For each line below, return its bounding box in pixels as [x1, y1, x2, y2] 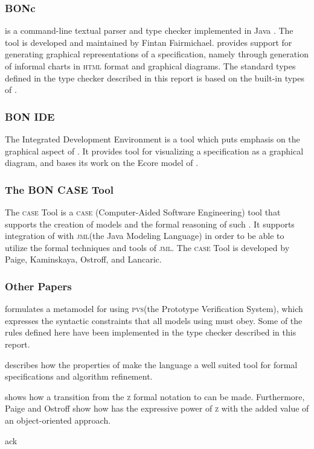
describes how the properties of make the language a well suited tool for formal [5, 358, 298, 371]
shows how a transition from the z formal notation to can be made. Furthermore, [5, 390, 305, 403]
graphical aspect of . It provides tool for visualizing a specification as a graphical [5, 144, 304, 157]
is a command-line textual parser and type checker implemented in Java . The [5, 24, 293, 37]
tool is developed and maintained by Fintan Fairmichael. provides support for [5, 36, 292, 48]
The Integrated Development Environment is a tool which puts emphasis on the [5, 133, 300, 145]
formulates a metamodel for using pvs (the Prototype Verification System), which [5, 302, 303, 315]
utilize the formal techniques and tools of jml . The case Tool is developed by [5, 241, 290, 253]
